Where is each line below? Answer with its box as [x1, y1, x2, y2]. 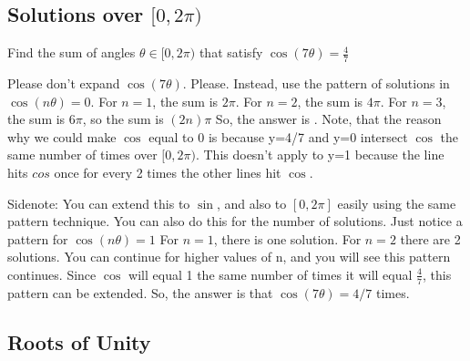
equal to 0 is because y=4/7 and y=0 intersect [148, 127, 408, 146]
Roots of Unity [7, 327, 151, 356]
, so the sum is [82, 109, 164, 129]
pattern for [7, 229, 68, 248]
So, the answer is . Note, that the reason [215, 109, 442, 129]
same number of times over [7, 145, 158, 164]
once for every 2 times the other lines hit [54, 163, 281, 181]
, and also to [216, 193, 287, 212]
